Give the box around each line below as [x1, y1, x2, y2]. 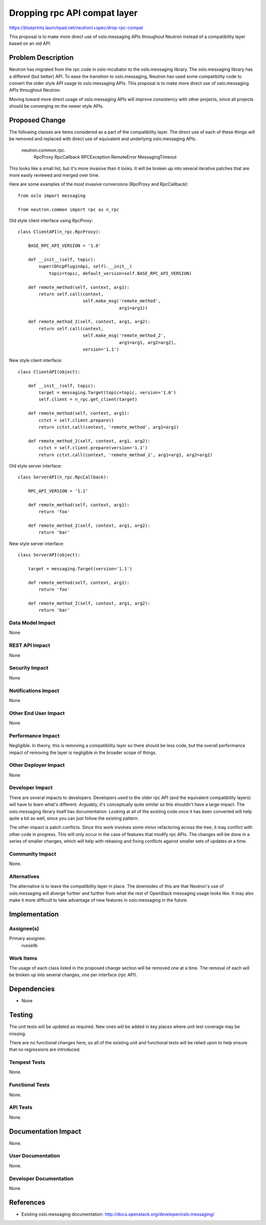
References [9, 1198, 45, 1207]
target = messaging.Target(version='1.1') [28, 566, 133, 571]
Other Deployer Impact [9, 762, 65, 769]
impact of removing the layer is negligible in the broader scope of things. [9, 750, 157, 755]
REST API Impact [9, 642, 50, 649]
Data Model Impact [9, 620, 56, 627]
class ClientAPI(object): [18, 369, 81, 375]
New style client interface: [9, 357, 63, 363]
